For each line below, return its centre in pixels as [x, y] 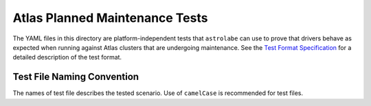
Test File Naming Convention [76, 77]
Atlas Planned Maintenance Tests [110, 18]
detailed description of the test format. [67, 57]
